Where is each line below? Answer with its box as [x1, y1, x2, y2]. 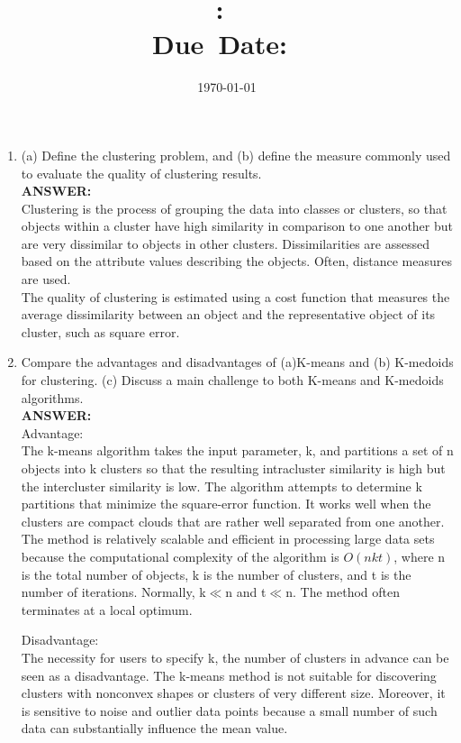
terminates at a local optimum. [21, 600, 193, 619]
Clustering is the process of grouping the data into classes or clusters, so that [21, 198, 447, 217]
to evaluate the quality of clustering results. [21, 163, 262, 182]
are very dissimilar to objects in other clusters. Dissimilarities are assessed [21, 234, 430, 252]
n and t [225, 582, 267, 601]
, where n [393, 546, 446, 565]
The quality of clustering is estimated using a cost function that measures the [21, 287, 450, 306]
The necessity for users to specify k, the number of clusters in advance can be [21, 647, 449, 666]
